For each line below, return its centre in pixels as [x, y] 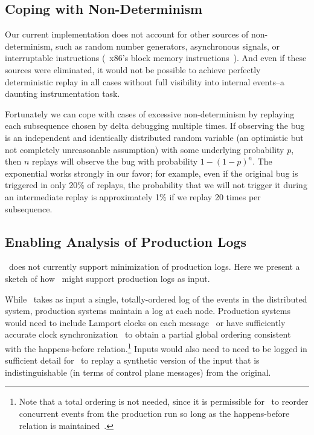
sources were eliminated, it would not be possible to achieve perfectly [133, 69]
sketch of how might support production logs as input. [107, 278]
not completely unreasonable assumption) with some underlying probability [145, 149]
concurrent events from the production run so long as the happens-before [154, 413]
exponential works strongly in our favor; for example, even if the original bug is [152, 173]
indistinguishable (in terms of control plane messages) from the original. [138, 372]
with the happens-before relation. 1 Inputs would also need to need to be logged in [156, 347]
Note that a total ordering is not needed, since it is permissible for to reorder [164, 401]
